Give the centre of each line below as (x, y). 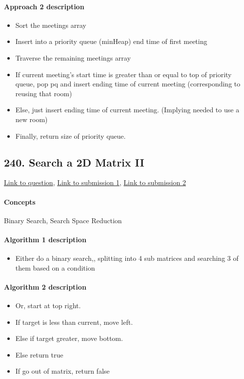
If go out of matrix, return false (62, 371)
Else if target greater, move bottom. (69, 338)
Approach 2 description (44, 6)
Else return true (39, 354)
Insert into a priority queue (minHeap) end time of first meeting (111, 41)
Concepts (20, 201)
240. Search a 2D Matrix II (74, 162)
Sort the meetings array (51, 25)
